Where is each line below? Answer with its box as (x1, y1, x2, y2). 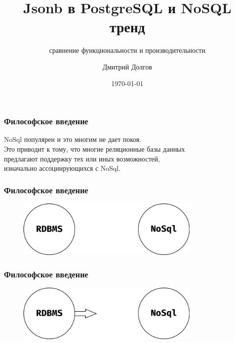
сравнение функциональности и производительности (49, 45, 206, 55)
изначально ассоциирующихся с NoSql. (4, 163, 120, 173)
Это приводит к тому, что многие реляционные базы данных (4, 143, 185, 154)
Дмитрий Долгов (102, 61, 152, 71)
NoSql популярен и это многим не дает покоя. (4, 134, 141, 144)
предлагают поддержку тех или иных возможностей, (4, 153, 160, 163)
